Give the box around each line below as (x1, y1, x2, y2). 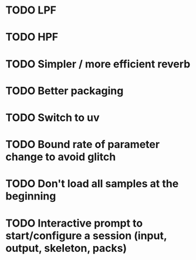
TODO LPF (5, 4, 57, 17)
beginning (5, 190, 56, 203)
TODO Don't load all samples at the (5, 177, 179, 191)
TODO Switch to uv (5, 111, 100, 124)
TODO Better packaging (5, 84, 124, 97)
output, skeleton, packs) (5, 241, 127, 255)
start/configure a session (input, (5, 229, 167, 242)
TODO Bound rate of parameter (5, 138, 160, 151)
